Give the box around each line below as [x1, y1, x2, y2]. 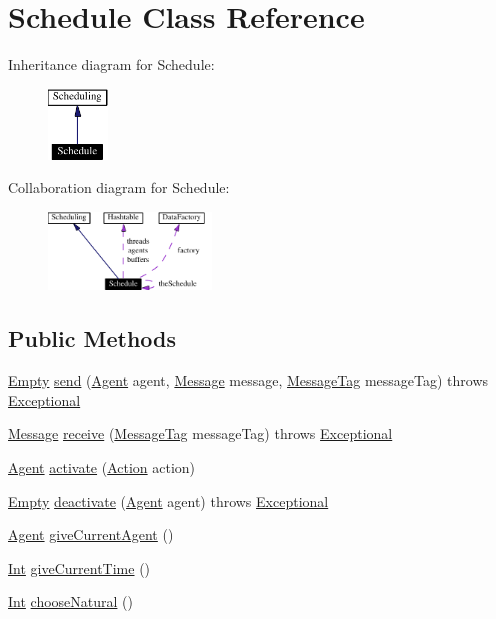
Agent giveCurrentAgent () [8, 524, 174, 545]
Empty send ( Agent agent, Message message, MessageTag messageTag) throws [8, 370, 489, 391]
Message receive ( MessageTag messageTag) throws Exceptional [8, 423, 393, 444]
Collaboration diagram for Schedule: [8, 177, 230, 198]
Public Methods [8, 323, 177, 354]
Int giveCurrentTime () [8, 557, 151, 578]
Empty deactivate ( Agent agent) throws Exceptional [8, 490, 329, 511]
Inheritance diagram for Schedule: [8, 54, 215, 75]
